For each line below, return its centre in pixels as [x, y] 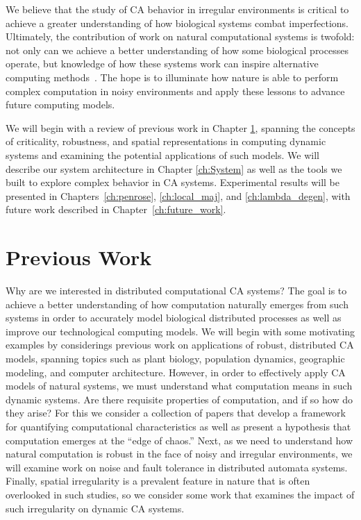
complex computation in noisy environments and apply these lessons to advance [175, 91]
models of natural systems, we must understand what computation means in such [179, 386]
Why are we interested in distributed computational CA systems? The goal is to [176, 291]
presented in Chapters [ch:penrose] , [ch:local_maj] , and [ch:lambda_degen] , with [178, 195]
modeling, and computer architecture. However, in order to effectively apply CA [176, 372]
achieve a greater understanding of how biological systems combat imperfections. [177, 23]
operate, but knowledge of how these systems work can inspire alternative [162, 64]
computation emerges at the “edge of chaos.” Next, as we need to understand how [179, 440]
